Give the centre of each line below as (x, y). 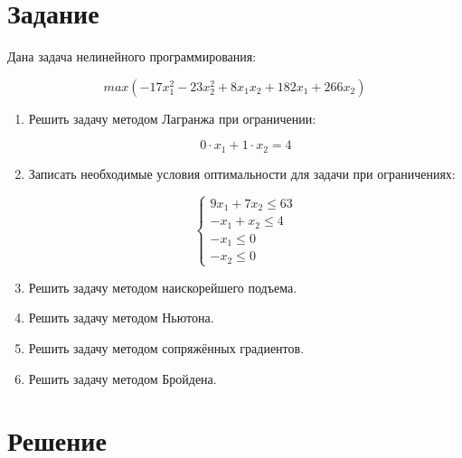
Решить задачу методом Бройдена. (123, 378)
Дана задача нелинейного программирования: (132, 56)
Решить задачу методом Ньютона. (121, 318)
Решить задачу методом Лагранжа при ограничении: (172, 118)
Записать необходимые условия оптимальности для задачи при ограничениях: (242, 173)
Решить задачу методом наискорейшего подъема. (163, 287)
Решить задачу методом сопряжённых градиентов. (166, 347)
